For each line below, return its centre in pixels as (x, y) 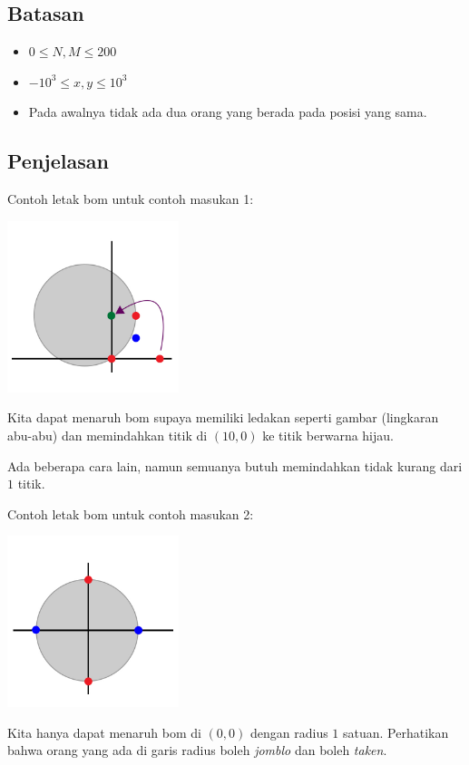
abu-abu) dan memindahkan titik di (107, 435)
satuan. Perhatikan (396, 732)
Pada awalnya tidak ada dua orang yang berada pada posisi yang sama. (228, 112)
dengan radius (289, 732)
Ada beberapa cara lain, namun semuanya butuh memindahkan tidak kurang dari (235, 465)
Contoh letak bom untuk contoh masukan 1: (131, 199)
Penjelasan (58, 161)
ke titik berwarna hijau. (328, 435)
